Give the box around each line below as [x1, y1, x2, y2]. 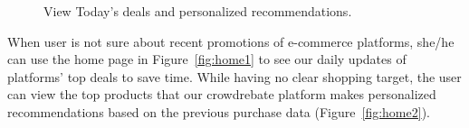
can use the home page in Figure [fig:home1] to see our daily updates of [7, 50, 407, 69]
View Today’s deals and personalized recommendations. [43, 2, 352, 20]
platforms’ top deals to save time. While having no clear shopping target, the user [7, 67, 462, 86]
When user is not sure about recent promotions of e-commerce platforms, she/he [7, 32, 455, 50]
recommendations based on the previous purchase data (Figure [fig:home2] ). [7, 102, 430, 121]
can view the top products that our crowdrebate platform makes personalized [7, 85, 436, 104]
